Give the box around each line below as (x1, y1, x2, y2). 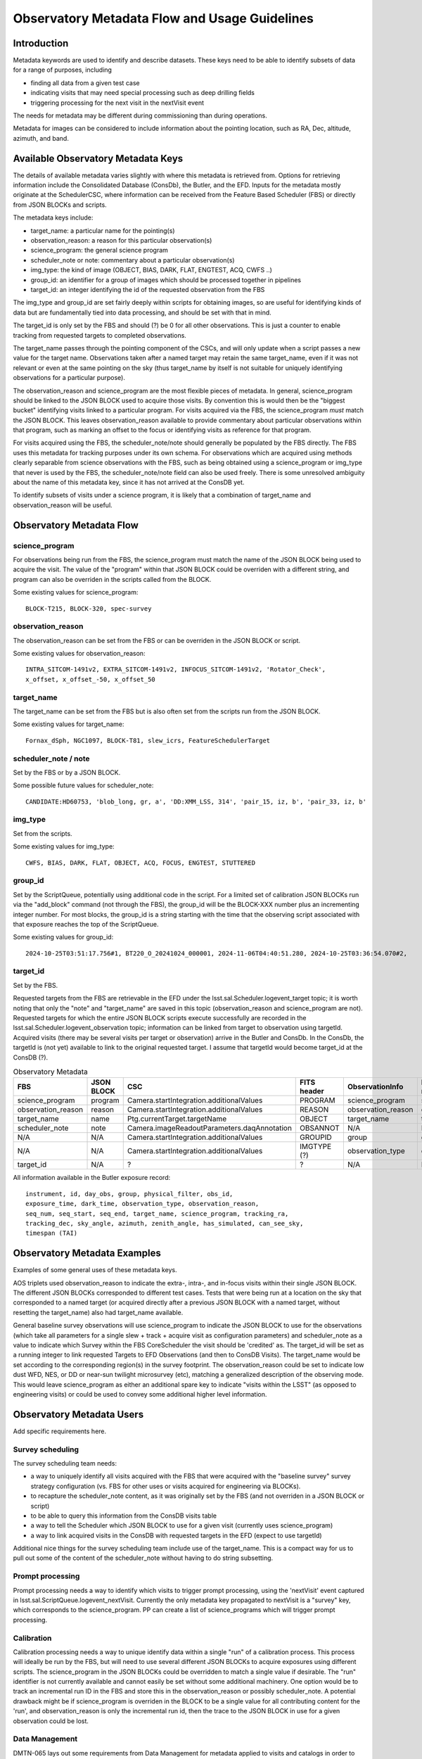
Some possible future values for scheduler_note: (13, 781, 154, 789)
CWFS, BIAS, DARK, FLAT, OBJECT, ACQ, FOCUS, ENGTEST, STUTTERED (25, 858, 256, 867)
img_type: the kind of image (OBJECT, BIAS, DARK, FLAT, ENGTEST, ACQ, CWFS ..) (30, 266, 272, 274)
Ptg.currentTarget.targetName (127, 1114, 227, 1124)
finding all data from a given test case (30, 78, 140, 87)
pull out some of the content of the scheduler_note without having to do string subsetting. (13, 1554, 274, 1562)
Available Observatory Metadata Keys (13, 152, 184, 165)
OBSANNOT (300, 1123, 340, 1133)
